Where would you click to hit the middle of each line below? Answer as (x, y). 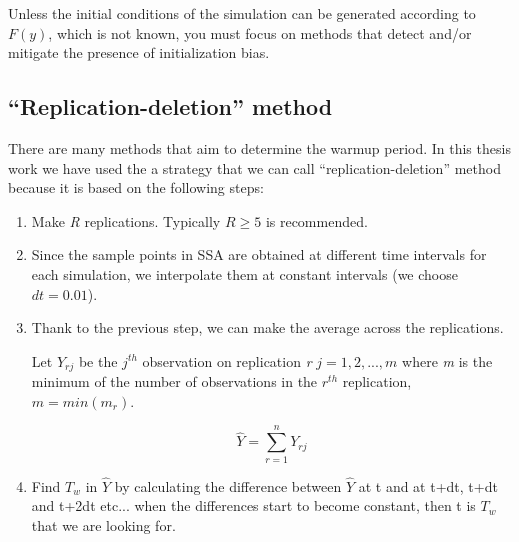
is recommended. (316, 220)
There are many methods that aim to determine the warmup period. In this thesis (259, 147)
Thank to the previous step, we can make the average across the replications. (267, 327)
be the (98, 360)
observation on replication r (227, 360)
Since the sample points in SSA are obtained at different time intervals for (259, 254)
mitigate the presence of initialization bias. (139, 52)
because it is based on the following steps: (136, 187)
